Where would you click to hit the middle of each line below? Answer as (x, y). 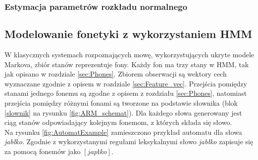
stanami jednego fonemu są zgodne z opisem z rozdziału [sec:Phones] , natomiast (126, 93)
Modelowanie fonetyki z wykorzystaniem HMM (129, 34)
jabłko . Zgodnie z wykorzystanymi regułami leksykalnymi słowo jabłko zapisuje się (129, 141)
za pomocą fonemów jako (43, 151)
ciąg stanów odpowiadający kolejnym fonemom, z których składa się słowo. (118, 122)
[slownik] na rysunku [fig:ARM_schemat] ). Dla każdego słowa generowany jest (123, 112)
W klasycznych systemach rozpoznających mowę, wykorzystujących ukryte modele (129, 55)
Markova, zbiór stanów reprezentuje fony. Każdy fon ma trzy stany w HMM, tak (127, 64)
